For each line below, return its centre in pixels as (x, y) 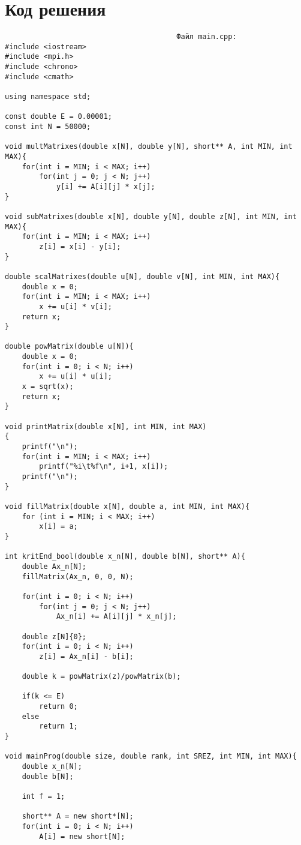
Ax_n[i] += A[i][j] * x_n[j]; (116, 617)
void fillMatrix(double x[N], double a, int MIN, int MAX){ (127, 506)
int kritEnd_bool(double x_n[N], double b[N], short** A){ (125, 557)
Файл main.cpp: (207, 37)
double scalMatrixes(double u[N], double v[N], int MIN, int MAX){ (142, 276)
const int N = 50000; (48, 127)
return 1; (58, 726)
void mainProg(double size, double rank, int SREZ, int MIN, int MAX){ (151, 756)
